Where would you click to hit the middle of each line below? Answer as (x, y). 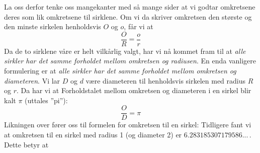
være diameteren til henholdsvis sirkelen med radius (166, 80)
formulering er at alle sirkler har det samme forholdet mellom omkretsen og (120, 71)
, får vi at (139, 26)
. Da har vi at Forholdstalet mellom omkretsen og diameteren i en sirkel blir (134, 90)
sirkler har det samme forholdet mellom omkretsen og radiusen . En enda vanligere (130, 61)
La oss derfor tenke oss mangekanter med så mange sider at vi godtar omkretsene (130, 7)
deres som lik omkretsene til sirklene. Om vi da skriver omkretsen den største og (128, 16)
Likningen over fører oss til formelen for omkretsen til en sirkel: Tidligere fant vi (128, 125)
